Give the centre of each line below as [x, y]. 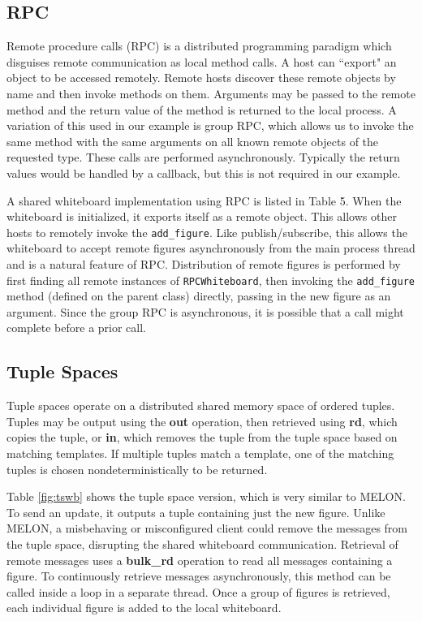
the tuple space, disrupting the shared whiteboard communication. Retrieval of [202, 543]
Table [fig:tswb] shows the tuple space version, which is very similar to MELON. [206, 496]
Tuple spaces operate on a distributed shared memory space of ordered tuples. [201, 405]
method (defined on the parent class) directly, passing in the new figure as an [199, 296]
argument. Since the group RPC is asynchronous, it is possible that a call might [205, 311]
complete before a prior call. [77, 328]
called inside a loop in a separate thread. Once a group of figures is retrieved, [198, 591]
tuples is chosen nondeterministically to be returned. [137, 469]
